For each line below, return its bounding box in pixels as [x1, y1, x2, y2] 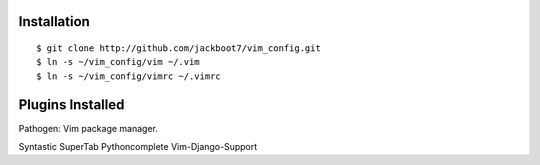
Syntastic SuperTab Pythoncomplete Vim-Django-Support [18, 141, 258, 153]
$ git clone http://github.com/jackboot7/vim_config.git [36, 43, 322, 54]
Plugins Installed [18, 96, 125, 113]
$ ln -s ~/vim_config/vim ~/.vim [36, 56, 200, 68]
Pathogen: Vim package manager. [18, 122, 159, 134]
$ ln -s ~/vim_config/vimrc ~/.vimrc [36, 70, 222, 82]
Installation [18, 13, 90, 30]
